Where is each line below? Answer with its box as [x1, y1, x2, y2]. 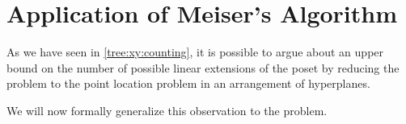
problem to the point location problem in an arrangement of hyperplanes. [6, 75, 370, 92]
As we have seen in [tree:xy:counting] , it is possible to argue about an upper [6, 43, 384, 60]
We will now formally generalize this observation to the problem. [6, 101, 328, 118]
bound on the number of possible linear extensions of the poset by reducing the [6, 59, 400, 76]
